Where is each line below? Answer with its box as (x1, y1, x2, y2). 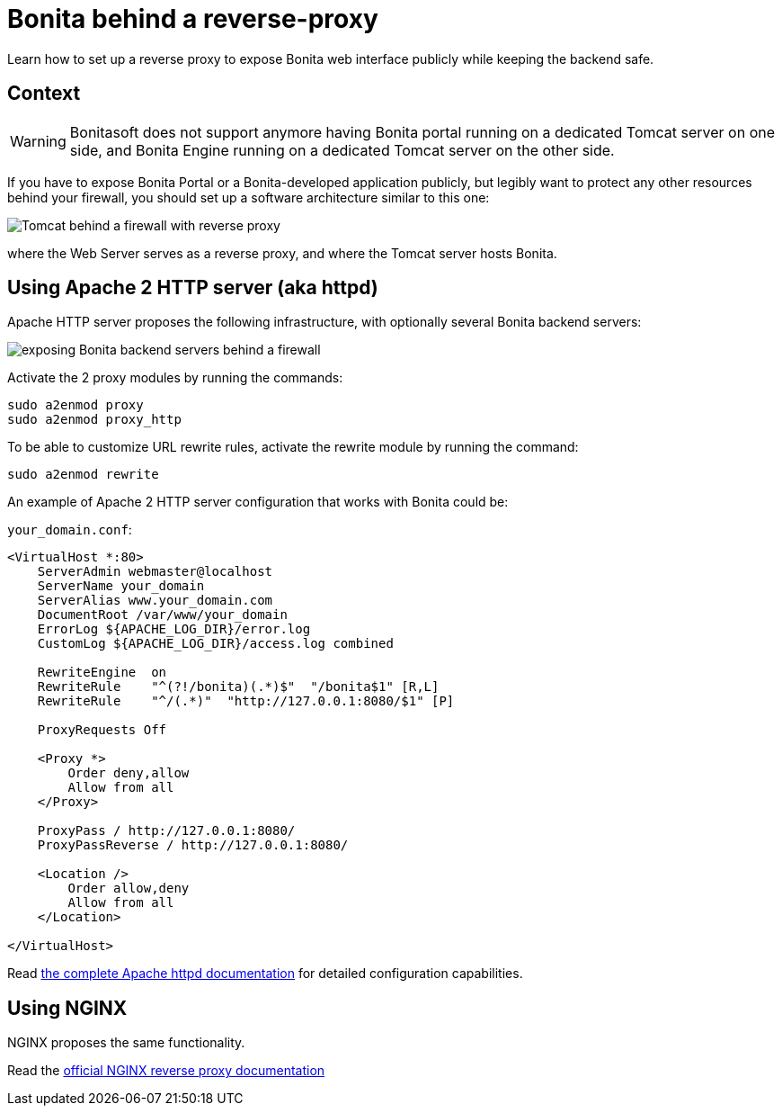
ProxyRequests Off (37, 723, 167, 738)
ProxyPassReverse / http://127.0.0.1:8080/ (37, 838, 349, 853)
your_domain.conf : (7, 522, 132, 538)
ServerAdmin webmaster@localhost (37, 564, 273, 579)
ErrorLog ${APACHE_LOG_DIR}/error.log (37, 622, 311, 637)
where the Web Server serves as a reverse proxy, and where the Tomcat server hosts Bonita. (7, 245, 557, 261)
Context (7, 82, 81, 105)
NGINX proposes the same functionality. (7, 1035, 245, 1051)
